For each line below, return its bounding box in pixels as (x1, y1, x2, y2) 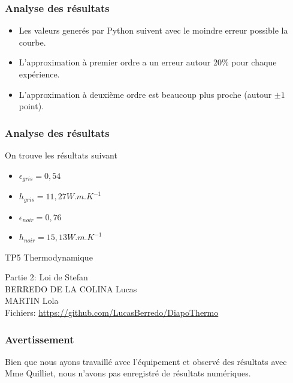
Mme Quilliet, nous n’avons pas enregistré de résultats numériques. (5, 367, 251, 379)
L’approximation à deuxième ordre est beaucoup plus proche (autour (19, 88, 272, 100)
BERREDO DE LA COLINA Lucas (5, 282, 137, 295)
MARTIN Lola (5, 294, 59, 307)
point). (19, 100, 44, 112)
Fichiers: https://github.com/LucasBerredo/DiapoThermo (5, 306, 219, 319)
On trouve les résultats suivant (5, 149, 117, 161)
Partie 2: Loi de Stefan (5, 271, 88, 283)
